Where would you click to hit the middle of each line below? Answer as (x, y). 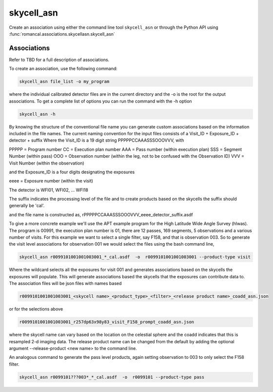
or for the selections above (36, 309)
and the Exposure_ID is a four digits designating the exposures (72, 172)
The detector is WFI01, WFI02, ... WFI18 (49, 190)
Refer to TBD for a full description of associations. (59, 60)
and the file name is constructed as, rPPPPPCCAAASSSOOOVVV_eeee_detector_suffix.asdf (101, 214)
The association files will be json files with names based (65, 284)
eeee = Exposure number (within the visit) (51, 181)
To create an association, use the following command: (63, 69)
